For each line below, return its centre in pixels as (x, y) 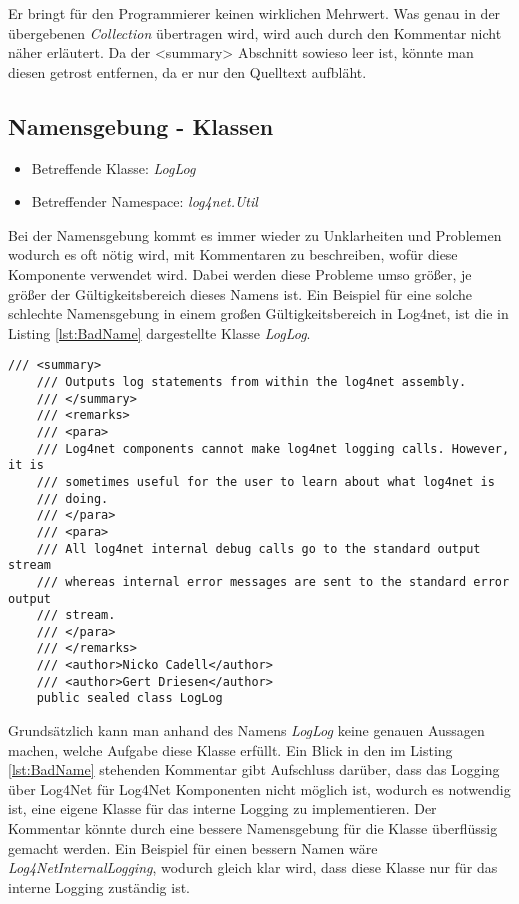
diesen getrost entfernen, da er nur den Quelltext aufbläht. (187, 71)
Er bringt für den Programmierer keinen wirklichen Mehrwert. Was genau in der (254, 13)
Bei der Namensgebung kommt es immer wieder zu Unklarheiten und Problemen (255, 234)
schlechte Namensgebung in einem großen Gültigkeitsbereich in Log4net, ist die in (258, 313)
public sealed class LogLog (129, 698)
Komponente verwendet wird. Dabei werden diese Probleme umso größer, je (240, 273)
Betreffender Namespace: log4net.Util (144, 201)
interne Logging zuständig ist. (99, 886)
